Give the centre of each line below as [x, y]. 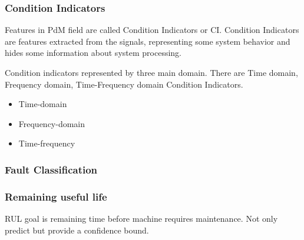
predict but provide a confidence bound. [77, 230]
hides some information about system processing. [93, 53]
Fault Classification [51, 169]
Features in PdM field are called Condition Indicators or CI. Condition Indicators [152, 30]
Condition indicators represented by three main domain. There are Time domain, [151, 72]
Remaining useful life [56, 196]
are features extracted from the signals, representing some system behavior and [148, 41]
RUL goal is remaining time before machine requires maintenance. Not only [141, 219]
